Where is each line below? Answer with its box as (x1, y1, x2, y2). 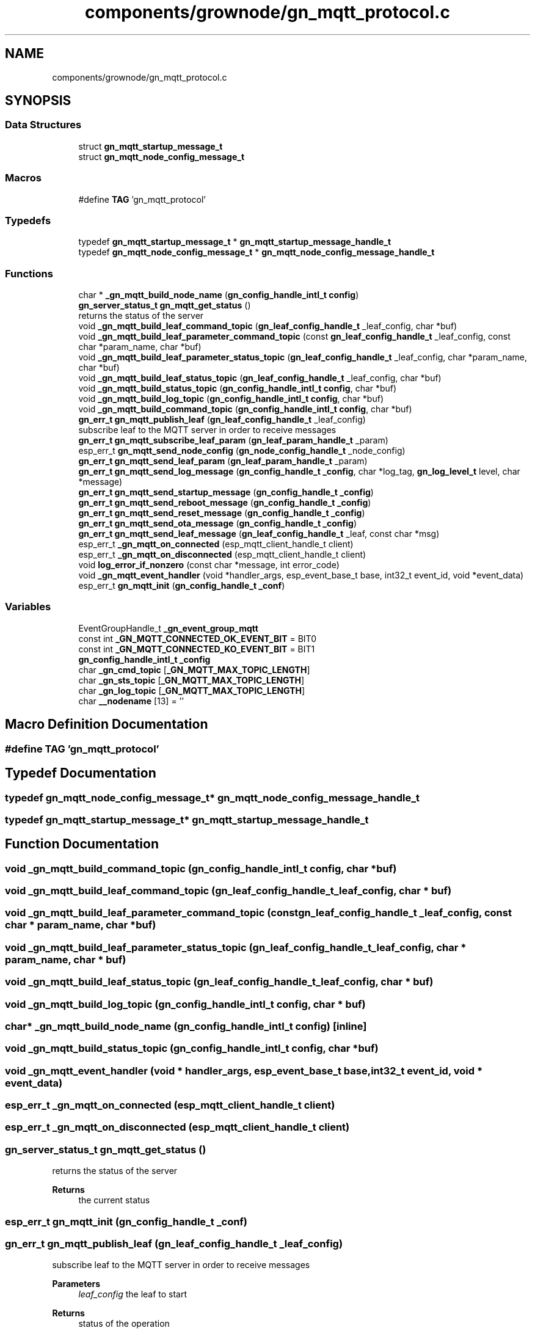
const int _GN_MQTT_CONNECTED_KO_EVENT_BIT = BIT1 (78, 643, 315, 654)
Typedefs (5, 214, 51, 227)
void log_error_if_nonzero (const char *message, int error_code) (78, 560, 340, 571)
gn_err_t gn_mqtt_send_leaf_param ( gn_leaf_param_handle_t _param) (78, 456, 368, 467)
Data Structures (5, 119, 82, 131)
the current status (78, 1195, 150, 1206)
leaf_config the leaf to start (78, 1289, 187, 1300)
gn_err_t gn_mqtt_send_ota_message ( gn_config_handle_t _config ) (78, 518, 357, 529)
